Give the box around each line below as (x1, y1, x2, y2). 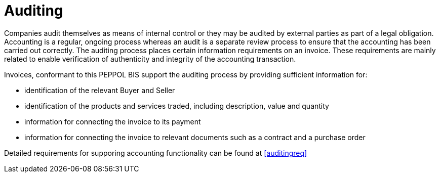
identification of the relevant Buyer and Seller (24, 85, 175, 95)
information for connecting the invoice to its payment (24, 117, 201, 126)
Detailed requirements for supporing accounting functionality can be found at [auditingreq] (4, 148, 307, 157)
